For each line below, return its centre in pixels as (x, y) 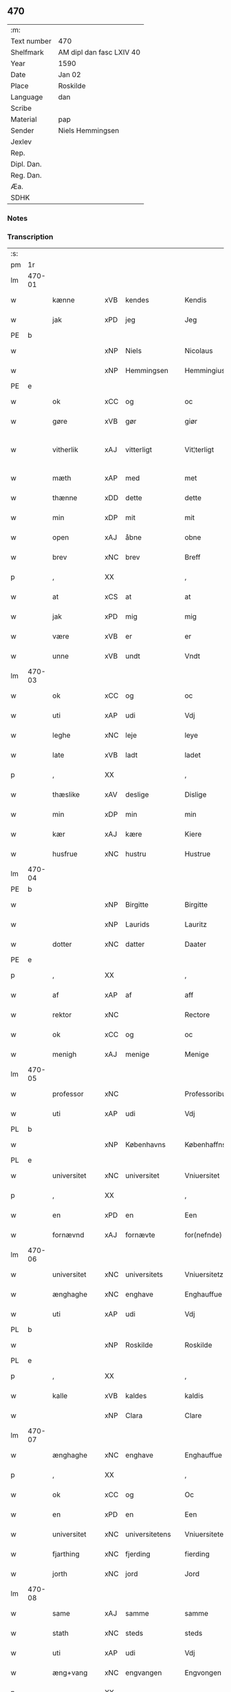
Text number (31, 41)
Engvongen (203, 1673)
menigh (65, 1054)
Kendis (196, 300)
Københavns (146, 1145)
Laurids (137, 925)
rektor (62, 1015)
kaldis (194, 1396)
